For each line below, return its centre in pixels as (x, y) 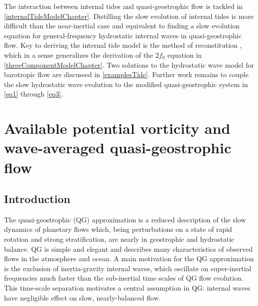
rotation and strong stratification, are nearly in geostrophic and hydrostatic (119, 239)
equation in (185, 54)
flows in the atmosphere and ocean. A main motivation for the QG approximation (129, 258)
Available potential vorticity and (117, 128)
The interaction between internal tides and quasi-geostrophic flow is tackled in (124, 6)
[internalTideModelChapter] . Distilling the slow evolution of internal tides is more (129, 16)
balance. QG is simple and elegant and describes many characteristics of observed (129, 249)
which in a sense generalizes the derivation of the (79, 54)
